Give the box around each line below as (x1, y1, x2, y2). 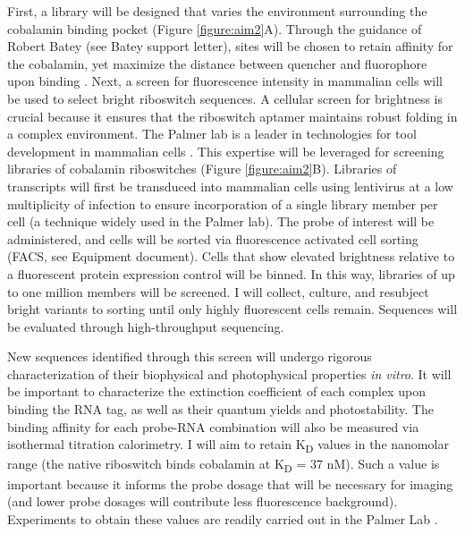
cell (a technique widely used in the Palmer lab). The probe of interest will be (7, 212, 435, 231)
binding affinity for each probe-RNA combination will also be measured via (7, 417, 419, 436)
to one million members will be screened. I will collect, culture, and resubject (7, 282, 429, 301)
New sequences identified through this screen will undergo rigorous (7, 347, 372, 366)
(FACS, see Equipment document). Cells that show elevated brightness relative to (7, 247, 455, 266)
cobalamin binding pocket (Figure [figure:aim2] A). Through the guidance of (7, 19, 422, 38)
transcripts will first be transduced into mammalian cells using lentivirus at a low (7, 176, 453, 195)
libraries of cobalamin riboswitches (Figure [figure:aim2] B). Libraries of (7, 159, 397, 178)
